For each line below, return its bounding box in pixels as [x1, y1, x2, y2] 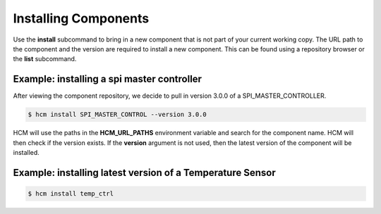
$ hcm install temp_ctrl [28, 189, 114, 197]
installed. [13, 148, 40, 156]
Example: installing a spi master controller [13, 73, 202, 85]
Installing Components [13, 11, 150, 26]
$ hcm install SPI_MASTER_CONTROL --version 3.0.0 [28, 111, 207, 119]
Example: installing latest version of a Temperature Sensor [13, 166, 276, 179]
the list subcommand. [13, 55, 77, 63]
